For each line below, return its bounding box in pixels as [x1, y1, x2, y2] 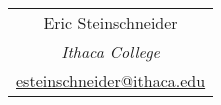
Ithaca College [61, 40, 160, 63]
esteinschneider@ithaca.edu [16, 69, 206, 92]
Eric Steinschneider [43, 11, 178, 34]
